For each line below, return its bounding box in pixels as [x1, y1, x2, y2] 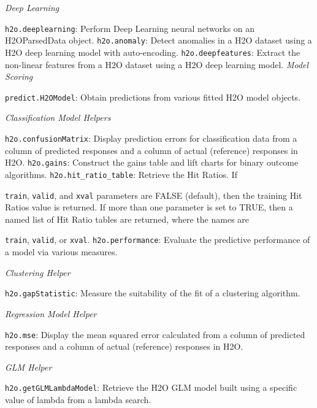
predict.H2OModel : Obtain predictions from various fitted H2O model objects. [5, 90, 301, 103]
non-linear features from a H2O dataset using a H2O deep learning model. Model [5, 58, 309, 71]
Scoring [5, 70, 33, 83]
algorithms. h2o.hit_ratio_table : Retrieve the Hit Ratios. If [5, 167, 237, 180]
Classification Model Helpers [5, 111, 111, 124]
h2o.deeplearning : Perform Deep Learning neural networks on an [5, 21, 255, 34]
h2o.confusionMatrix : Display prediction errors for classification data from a [5, 132, 297, 144]
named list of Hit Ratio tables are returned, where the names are [5, 212, 250, 225]
